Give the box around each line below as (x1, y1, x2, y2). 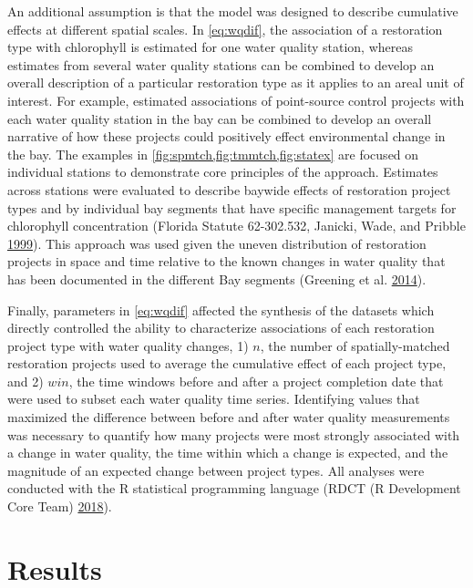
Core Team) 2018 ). (7, 497, 112, 516)
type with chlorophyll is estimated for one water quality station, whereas (7, 37, 413, 57)
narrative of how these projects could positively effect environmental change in (7, 127, 446, 146)
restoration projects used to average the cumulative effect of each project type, (7, 354, 447, 373)
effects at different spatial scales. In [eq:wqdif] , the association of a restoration (7, 19, 443, 38)
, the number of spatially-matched (260, 335, 450, 355)
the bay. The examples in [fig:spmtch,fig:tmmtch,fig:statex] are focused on (7, 144, 419, 163)
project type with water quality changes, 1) (7, 335, 249, 355)
